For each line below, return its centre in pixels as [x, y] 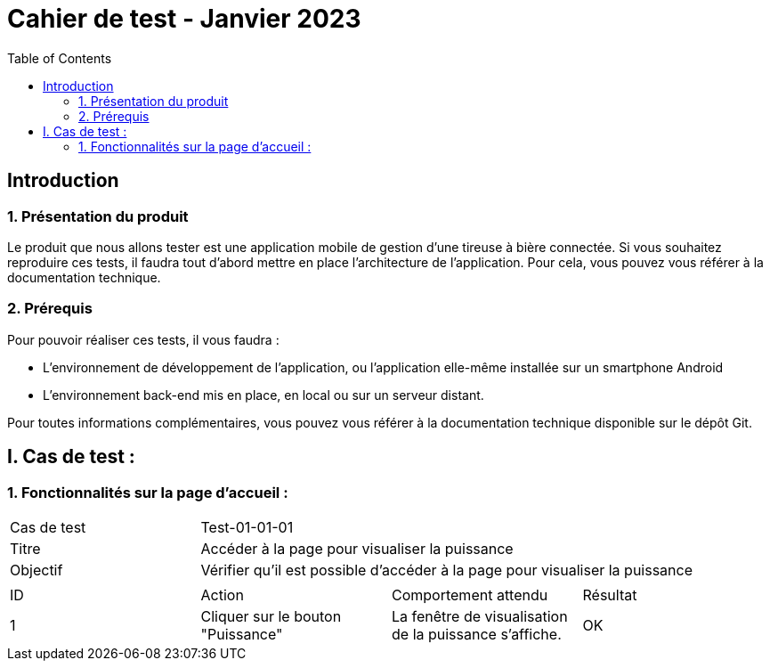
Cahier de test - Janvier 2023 [184, 19]
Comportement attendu [470, 595]
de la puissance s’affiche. [477, 634]
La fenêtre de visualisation [480, 616]
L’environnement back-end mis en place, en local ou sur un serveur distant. [263, 395]
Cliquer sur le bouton [271, 616]
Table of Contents [60, 58]
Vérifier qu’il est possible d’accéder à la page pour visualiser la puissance [447, 570]
